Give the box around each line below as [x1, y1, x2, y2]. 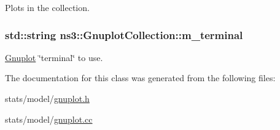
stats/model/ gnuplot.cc [5, 112, 93, 125]
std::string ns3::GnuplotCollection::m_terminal [5, 27, 243, 42]
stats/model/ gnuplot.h [5, 92, 90, 104]
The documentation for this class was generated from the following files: [5, 71, 276, 84]
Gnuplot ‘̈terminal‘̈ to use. [5, 51, 103, 63]
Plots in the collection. [5, 1, 90, 13]
